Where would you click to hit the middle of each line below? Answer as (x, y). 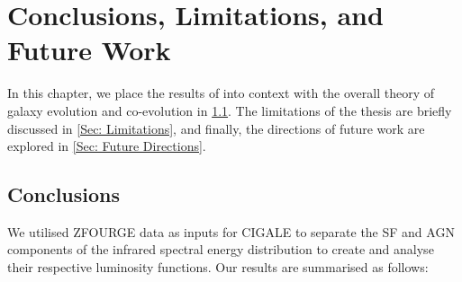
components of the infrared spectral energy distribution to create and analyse (221, 249)
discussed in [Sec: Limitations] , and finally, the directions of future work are (216, 128)
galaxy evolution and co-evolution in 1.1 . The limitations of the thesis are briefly (230, 110)
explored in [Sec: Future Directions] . (107, 146)
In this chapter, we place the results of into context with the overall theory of (221, 93)
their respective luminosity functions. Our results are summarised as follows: (218, 267)
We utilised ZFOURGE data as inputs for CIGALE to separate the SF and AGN (231, 231)
